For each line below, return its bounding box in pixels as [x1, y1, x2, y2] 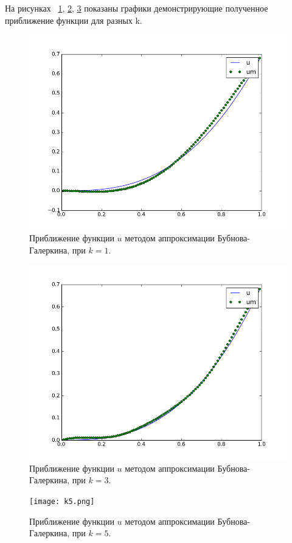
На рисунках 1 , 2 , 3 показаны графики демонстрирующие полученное [5, 2, 268, 14]
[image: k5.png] [29, 497, 95, 506]
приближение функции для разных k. [5, 13, 142, 26]
